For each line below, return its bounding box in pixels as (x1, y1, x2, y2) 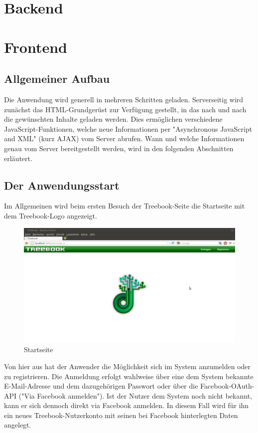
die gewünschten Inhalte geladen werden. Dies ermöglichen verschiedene (4, 114, 223, 124)
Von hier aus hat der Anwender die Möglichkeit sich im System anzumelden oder (4, 361, 251, 371)
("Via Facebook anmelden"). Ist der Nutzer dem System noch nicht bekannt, (18, 390, 252, 401)
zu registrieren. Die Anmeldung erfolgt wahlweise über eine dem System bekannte (4, 371, 254, 381)
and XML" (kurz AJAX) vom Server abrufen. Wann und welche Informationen (4, 133, 245, 144)
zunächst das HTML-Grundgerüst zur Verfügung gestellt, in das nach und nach (4, 104, 247, 114)
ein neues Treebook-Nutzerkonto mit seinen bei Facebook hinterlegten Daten (4, 410, 238, 420)
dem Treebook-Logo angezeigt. (4, 210, 97, 220)
